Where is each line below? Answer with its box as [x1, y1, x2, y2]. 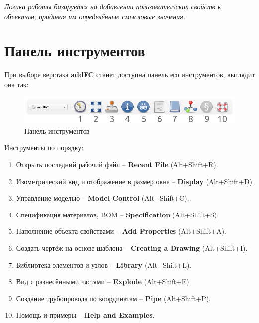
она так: [4, 79, 29, 89]
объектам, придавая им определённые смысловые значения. [4, 11, 186, 21]
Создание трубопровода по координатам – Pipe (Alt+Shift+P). [16, 293, 211, 303]
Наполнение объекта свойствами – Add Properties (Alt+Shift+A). [16, 226, 226, 236]
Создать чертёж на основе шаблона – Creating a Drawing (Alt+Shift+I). [16, 243, 248, 253]
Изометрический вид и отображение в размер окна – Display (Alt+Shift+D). [16, 176, 254, 186]
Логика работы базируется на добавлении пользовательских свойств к [4, 1, 221, 11]
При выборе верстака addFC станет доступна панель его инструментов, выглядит [4, 69, 255, 80]
